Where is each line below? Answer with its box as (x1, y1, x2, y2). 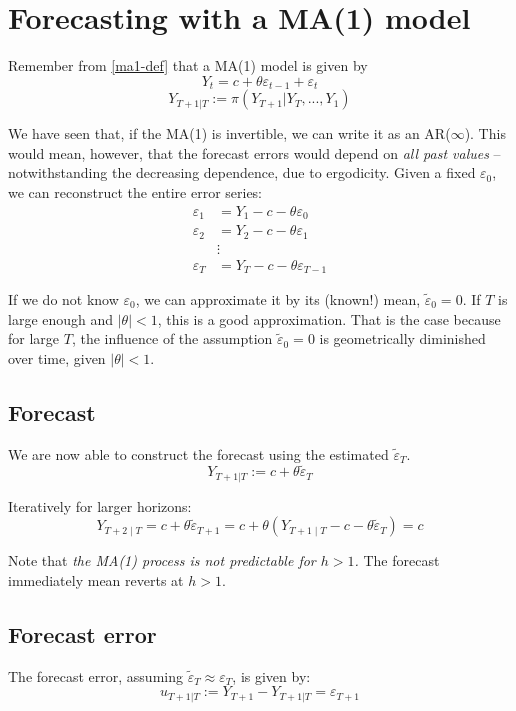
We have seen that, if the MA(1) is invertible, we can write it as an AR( (8, 123, 451, 144)
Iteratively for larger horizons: (8, 495, 192, 516)
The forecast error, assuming (8, 665, 183, 686)
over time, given (8, 347, 106, 368)
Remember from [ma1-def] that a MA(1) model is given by (8, 55, 368, 76)
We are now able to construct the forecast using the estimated (8, 443, 389, 464)
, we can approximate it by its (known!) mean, (135, 289, 421, 310)
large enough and (8, 308, 114, 329)
